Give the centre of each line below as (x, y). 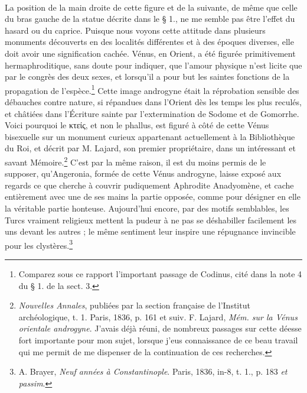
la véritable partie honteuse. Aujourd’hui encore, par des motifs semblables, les (147, 208)
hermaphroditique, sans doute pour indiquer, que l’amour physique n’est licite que (153, 65)
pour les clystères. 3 (39, 244)
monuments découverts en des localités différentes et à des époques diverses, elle (149, 42)
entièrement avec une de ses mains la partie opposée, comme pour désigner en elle (153, 197)
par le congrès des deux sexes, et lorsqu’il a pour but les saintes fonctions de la (147, 77)
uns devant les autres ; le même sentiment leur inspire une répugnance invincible (150, 231)
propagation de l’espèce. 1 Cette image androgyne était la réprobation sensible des (152, 89)
